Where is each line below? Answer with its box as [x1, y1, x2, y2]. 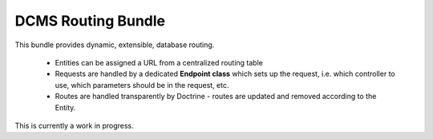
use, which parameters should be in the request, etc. [55, 80, 229, 89]
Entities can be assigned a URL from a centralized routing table [55, 58, 264, 67]
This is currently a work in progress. [14, 121, 134, 130]
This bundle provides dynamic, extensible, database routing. [14, 40, 215, 50]
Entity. [55, 102, 76, 112]
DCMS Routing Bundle [14, 12, 166, 30]
